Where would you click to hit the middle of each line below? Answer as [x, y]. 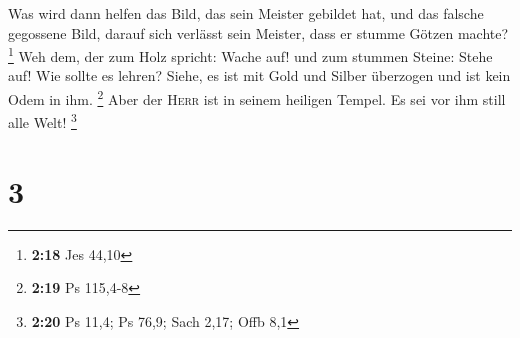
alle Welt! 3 [42, 120]
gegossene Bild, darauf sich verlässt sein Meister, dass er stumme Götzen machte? [258, 32]
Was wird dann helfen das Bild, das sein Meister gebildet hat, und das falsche [246, 13]
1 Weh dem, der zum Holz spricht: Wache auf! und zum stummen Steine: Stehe [250, 54]
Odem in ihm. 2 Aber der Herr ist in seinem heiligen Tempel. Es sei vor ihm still [257, 97]
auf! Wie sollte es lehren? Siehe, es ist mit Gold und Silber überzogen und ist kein [259, 75]
